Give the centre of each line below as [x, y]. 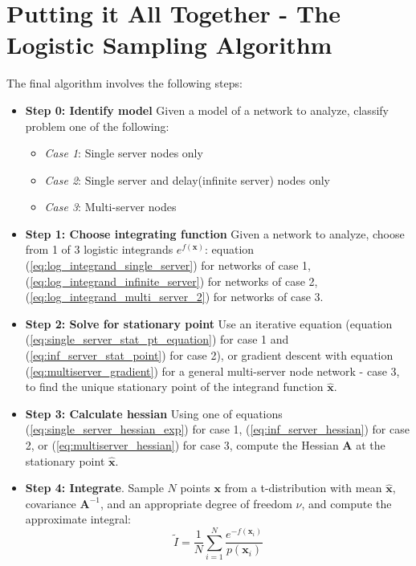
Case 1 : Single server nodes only [124, 153]
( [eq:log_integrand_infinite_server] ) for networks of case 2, [171, 281]
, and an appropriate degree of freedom [196, 503]
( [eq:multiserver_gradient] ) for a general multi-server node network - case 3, [212, 371]
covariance [51, 503]
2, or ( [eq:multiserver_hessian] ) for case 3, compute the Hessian [182, 445]
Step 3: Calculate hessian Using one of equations [154, 413]
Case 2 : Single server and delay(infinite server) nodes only [187, 179]
